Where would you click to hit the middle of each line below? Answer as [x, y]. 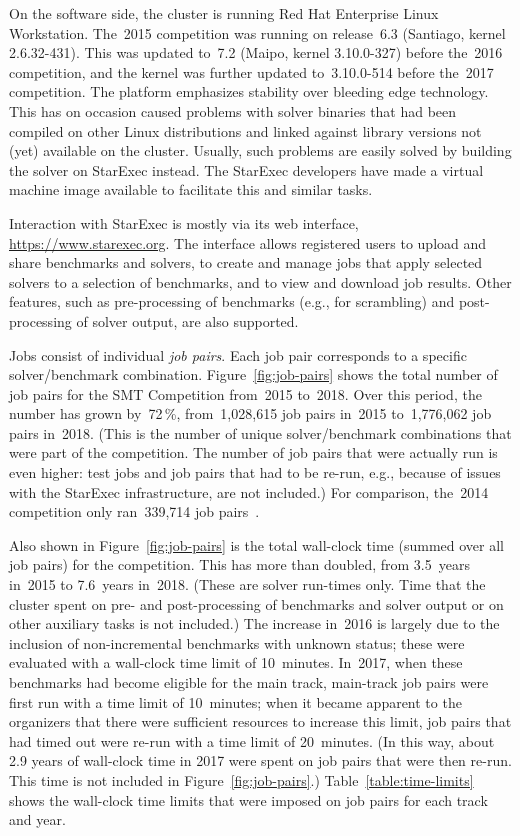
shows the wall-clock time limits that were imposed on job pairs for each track [248, 799]
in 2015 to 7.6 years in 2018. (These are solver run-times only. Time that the [247, 584]
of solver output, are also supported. [187, 320]
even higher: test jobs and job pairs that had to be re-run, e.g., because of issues [255, 472]
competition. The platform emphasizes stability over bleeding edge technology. [249, 91]
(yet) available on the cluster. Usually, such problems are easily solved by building [260, 150]
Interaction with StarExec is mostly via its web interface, [184, 222]
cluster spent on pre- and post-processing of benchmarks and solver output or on [256, 603]
